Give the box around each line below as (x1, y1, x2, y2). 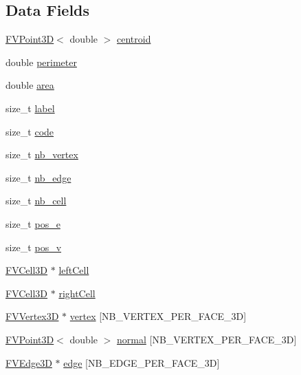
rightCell (58, 286, 96, 300)
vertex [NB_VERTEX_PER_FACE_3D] (69, 309, 247, 323)
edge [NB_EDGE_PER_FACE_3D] (63, 355, 220, 369)
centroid (117, 32, 151, 46)
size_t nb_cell (5, 193, 67, 208)
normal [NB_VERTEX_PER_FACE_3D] (117, 332, 297, 346)
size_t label (5, 100, 55, 115)
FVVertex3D (5, 309, 59, 323)
